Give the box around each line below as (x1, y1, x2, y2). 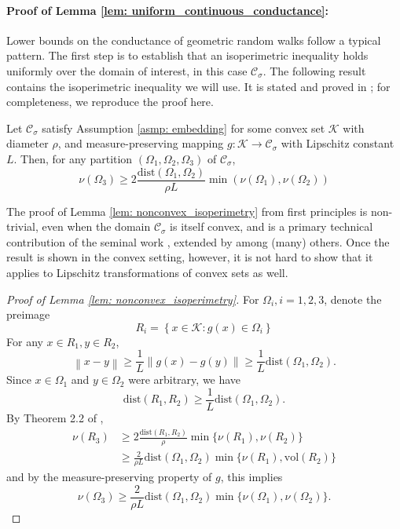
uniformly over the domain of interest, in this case (6, 62, 248, 78)
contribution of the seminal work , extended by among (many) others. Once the (6, 233, 390, 250)
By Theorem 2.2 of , (6, 410, 104, 426)
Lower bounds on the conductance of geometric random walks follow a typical (6, 31, 381, 48)
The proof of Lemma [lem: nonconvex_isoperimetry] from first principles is (6, 202, 368, 219)
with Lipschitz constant (281, 135, 394, 151)
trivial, (6, 218, 39, 235)
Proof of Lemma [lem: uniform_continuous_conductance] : (6, 2, 329, 18)
